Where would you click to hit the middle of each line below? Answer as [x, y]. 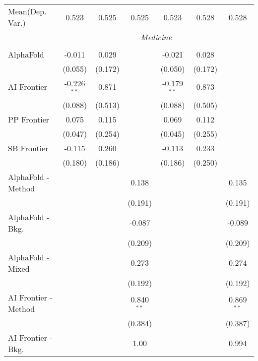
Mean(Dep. [27, 11]
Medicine [156, 37]
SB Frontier [28, 148]
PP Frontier [29, 119]
